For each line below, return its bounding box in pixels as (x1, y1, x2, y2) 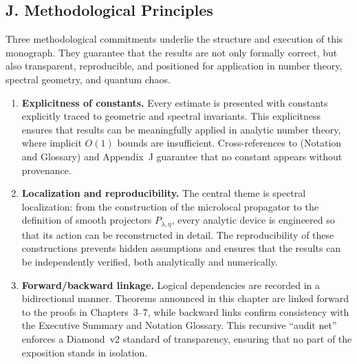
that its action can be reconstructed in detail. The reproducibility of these (21, 227, 334, 242)
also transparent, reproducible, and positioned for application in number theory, (6, 58, 343, 73)
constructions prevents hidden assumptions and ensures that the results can (21, 241, 341, 255)
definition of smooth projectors (21, 213, 152, 227)
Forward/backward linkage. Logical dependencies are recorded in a (21, 277, 321, 292)
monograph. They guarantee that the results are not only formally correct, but (6, 45, 338, 59)
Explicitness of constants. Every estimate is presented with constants (21, 95, 328, 109)
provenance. (21, 162, 72, 177)
